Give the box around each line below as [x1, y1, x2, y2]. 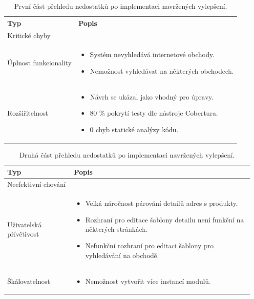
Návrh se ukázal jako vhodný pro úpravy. [90, 91, 213, 101]
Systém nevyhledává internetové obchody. [90, 49, 214, 60]
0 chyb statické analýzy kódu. [90, 124, 179, 134]
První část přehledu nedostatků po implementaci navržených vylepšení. [14, 1, 227, 11]
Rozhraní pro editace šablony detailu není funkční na [85, 214, 244, 224]
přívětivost [7, 229, 39, 239]
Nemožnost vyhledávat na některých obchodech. [90, 65, 234, 76]
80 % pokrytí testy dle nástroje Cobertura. [90, 108, 218, 118]
